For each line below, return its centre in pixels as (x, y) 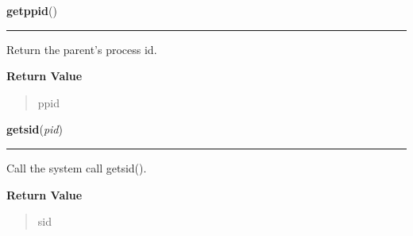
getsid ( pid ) (35, 129)
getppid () (32, 10)
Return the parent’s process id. (82, 49)
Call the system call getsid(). (77, 167)
